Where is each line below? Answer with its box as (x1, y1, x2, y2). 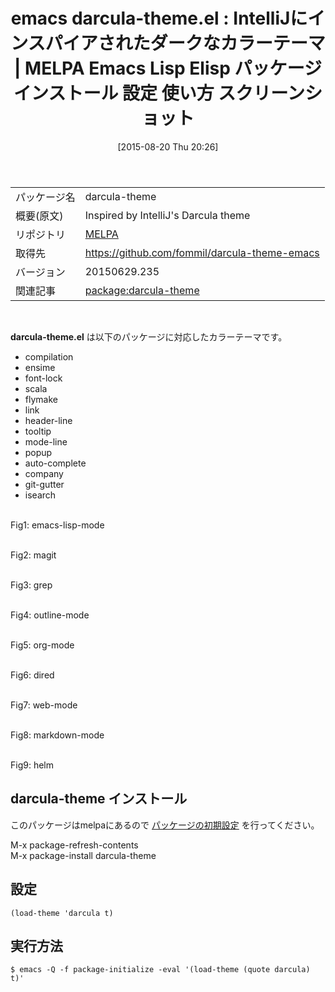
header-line (24, 414, 73, 426)
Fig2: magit (10, 549, 57, 561)
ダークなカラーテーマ (149, 32, 326, 55)
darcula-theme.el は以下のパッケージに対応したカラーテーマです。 (10, 330, 288, 343)
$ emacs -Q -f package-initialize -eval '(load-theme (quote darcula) (10, 965, 311, 975)
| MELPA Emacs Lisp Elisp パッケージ (14, 57, 322, 80)
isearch (24, 489, 57, 501)
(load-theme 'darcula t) (10, 908, 114, 918)
